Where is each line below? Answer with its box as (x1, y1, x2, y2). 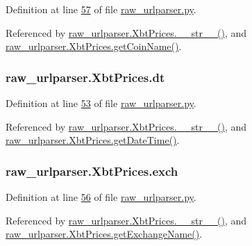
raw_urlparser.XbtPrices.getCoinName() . (6, 39, 182, 54)
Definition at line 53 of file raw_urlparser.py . (6, 96, 196, 110)
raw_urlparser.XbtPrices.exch (6, 162, 178, 179)
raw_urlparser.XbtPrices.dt (6, 68, 165, 85)
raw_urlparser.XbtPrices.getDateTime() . (6, 133, 180, 147)
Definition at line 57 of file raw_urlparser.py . (6, 2, 196, 16)
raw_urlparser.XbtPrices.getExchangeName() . (6, 227, 203, 241)
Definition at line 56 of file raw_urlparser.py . (6, 190, 196, 204)
